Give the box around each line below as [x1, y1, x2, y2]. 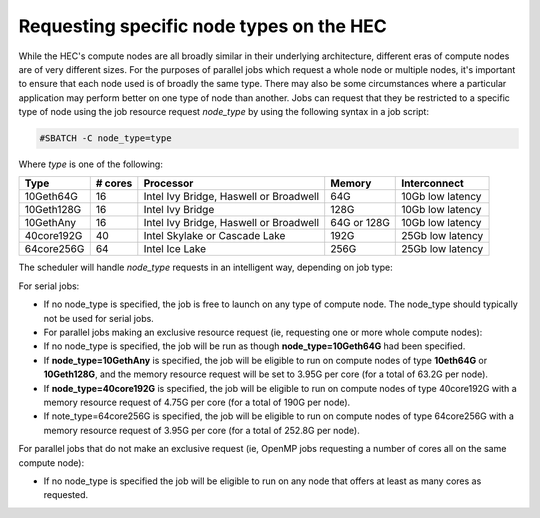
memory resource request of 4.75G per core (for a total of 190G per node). [43, 396, 351, 408]
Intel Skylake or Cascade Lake [143, 229, 286, 243]
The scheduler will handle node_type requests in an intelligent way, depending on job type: [18, 261, 394, 274]
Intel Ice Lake [143, 242, 207, 256]
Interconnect [401, 176, 464, 190]
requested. [43, 489, 89, 501]
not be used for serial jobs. [43, 312, 154, 324]
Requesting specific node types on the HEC [18, 15, 387, 37]
